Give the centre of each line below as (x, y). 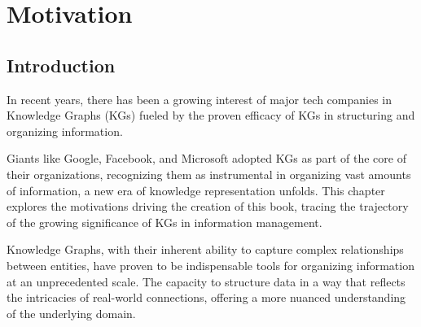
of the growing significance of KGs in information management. (164, 222)
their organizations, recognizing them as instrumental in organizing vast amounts (209, 174)
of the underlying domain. (71, 313)
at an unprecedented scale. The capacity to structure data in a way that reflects (206, 281)
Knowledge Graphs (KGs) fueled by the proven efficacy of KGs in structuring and (211, 115)
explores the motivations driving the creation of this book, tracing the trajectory (208, 206)
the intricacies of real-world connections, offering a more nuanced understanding (206, 297)
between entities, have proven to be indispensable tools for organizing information (210, 265)
